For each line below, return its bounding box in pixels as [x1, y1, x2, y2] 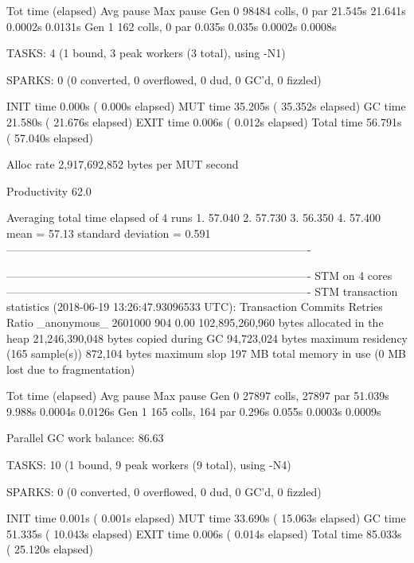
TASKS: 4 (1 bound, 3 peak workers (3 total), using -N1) [6, 45, 286, 61]
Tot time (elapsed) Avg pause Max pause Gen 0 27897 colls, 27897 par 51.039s [6, 387, 389, 404]
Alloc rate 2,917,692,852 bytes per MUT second [6, 156, 239, 173]
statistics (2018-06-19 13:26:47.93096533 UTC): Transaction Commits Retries [6, 298, 383, 315]
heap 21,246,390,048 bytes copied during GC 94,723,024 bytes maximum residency [6, 329, 408, 346]
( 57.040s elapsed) [6, 129, 94, 146]
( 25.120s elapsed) [6, 541, 94, 557]
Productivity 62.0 [6, 182, 92, 199]
